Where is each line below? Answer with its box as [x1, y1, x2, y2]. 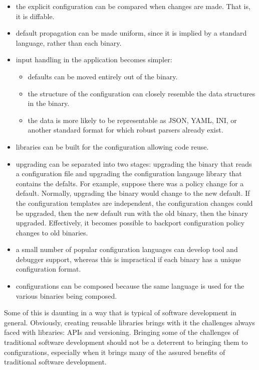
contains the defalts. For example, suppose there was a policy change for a [16, 178, 244, 188]
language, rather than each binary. [16, 37, 122, 48]
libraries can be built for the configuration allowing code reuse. [16, 141, 209, 152]
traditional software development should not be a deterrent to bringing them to [4, 337, 248, 347]
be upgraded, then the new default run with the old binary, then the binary [16, 207, 248, 218]
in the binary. [28, 98, 70, 108]
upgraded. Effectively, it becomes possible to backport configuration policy [16, 217, 245, 228]
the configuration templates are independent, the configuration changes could [16, 197, 253, 208]
